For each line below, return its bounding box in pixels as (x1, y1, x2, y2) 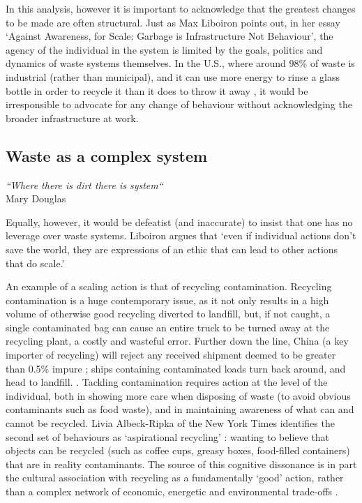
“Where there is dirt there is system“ (6, 177, 163, 192)
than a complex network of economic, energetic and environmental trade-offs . (6, 484, 338, 499)
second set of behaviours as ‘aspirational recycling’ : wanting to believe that (6, 429, 330, 444)
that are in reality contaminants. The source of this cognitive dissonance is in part (6, 456, 357, 471)
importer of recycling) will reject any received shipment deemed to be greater (6, 347, 336, 362)
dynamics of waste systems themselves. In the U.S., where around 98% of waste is (6, 56, 355, 70)
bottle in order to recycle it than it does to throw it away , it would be (6, 83, 308, 98)
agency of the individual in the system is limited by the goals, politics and (6, 42, 323, 57)
